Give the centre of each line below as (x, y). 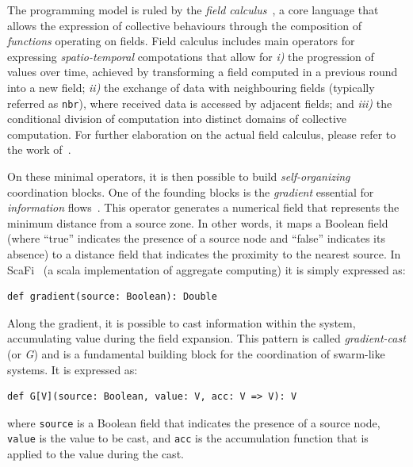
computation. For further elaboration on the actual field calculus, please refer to (202, 134)
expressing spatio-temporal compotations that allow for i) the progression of (191, 56)
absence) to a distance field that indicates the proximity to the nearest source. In (204, 253)
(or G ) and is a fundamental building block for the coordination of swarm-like (196, 353)
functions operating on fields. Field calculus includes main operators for (181, 41)
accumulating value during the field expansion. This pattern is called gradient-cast (206, 338)
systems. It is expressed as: (73, 369)
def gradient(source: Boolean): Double (112, 297)
